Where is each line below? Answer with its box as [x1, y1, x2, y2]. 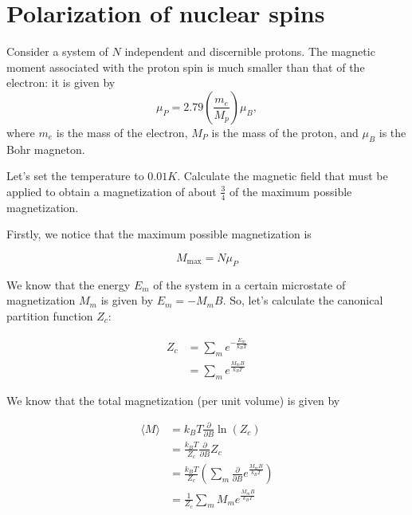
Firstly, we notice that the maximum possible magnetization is [6, 226, 312, 242]
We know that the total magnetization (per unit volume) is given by [6, 391, 340, 408]
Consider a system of [6, 43, 108, 60]
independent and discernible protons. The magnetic [124, 43, 375, 60]
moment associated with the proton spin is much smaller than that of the [6, 58, 365, 75]
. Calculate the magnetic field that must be [177, 167, 388, 184]
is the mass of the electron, [56, 124, 188, 140]
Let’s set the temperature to [6, 167, 144, 184]
